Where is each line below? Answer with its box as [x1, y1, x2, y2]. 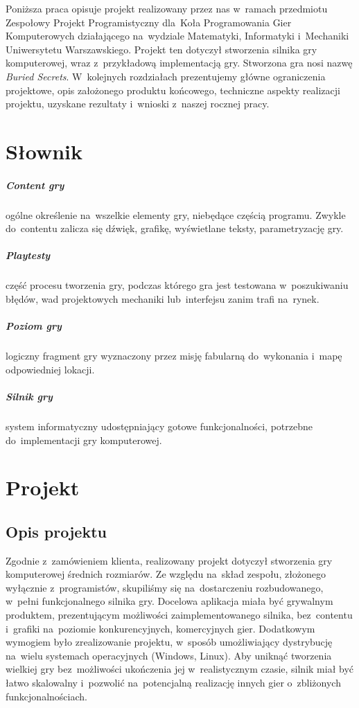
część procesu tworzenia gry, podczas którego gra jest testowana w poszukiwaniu [6, 278, 349, 292]
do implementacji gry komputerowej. [6, 432, 162, 447]
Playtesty [6, 248, 51, 263]
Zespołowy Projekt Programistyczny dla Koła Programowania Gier [6, 15, 292, 29]
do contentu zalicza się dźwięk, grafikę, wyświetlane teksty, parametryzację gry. [6, 221, 344, 236]
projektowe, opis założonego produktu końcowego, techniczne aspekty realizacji [6, 82, 340, 97]
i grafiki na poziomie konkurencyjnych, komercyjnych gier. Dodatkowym [6, 621, 315, 635]
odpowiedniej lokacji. [6, 362, 95, 376]
